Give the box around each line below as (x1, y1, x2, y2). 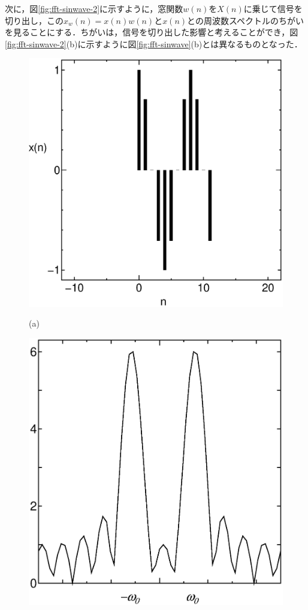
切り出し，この (5, 14, 64, 26)
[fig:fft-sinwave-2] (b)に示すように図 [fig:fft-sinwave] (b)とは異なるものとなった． (5, 37, 303, 50)
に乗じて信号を (243, 2, 303, 14)
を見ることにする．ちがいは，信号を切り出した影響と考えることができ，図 (5, 26, 298, 38)
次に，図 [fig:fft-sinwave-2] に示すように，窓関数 (5, 2, 183, 14)
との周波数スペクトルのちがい (187, 14, 304, 26)
